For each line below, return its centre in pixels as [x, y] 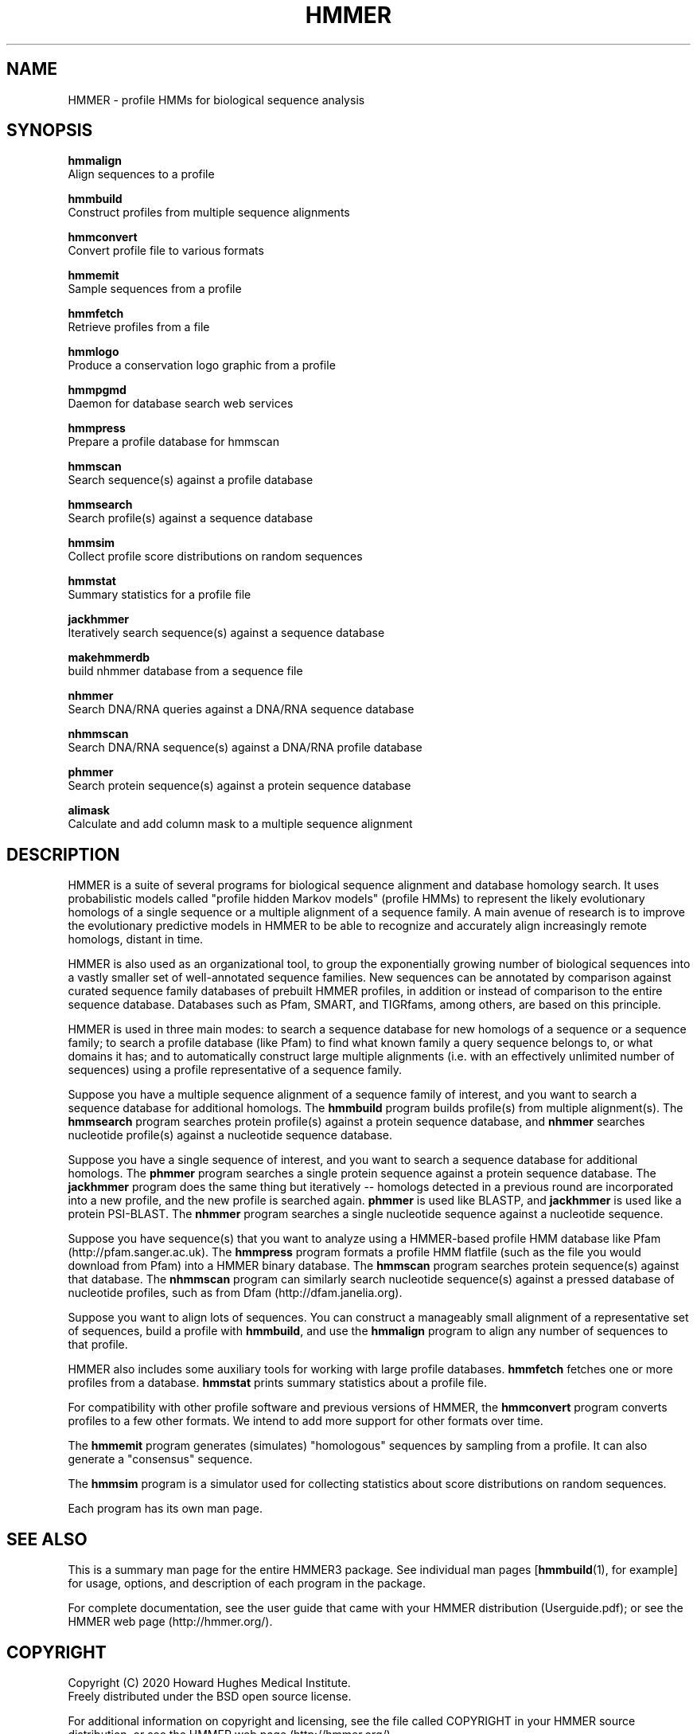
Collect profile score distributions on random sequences [215, 557]
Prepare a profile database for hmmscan [173, 442]
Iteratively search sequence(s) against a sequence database [226, 633]
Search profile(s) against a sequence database [191, 518]
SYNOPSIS [50, 131]
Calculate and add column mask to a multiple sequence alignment [240, 824]
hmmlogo [93, 352]
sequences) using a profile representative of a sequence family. [235, 1070]
